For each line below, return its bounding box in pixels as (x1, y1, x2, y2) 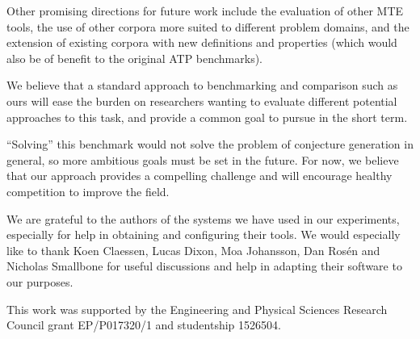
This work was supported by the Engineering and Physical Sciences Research (6, 300, 388, 317)
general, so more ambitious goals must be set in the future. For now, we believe (6, 151, 399, 168)
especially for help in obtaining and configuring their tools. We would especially (6, 226, 401, 243)
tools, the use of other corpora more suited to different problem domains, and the (6, 18, 409, 35)
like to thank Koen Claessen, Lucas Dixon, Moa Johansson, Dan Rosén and (6, 241, 380, 258)
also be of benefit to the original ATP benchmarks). (6, 49, 263, 66)
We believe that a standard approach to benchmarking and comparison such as (6, 77, 398, 94)
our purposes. (6, 273, 73, 290)
